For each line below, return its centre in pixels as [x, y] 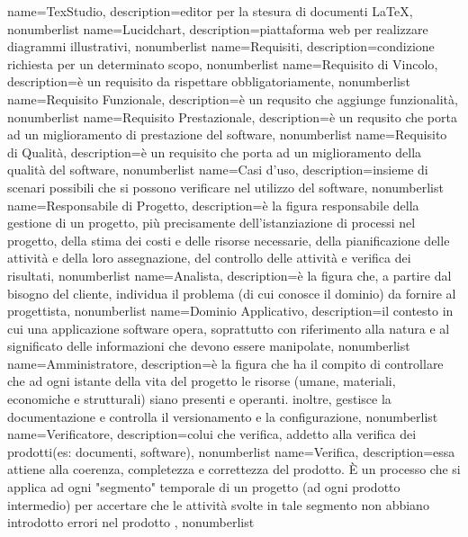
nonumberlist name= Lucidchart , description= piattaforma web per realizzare [218, 28]
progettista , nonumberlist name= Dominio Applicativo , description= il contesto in [230, 311]
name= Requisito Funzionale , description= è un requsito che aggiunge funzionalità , [233, 98]
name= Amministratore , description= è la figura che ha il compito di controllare [225, 363]
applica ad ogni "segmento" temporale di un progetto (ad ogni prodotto [204, 487]
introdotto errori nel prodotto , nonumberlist [131, 522]
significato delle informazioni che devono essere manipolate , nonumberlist [209, 346]
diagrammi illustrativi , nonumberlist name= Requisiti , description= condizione [221, 46]
